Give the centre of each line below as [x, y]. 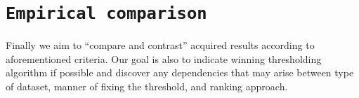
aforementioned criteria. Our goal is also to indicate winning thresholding [164, 58]
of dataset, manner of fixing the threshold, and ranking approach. [147, 86]
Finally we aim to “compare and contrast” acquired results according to [160, 45]
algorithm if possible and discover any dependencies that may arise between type [180, 72]
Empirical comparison [106, 14]
